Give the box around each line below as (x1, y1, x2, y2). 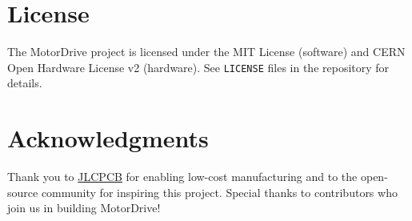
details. (7, 74, 42, 91)
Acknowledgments (7, 122, 209, 155)
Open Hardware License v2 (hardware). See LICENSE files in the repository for (7, 58, 390, 75)
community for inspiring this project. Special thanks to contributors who (41, 183, 398, 200)
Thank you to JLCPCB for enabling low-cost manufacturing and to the (7, 168, 358, 185)
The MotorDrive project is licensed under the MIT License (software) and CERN (7, 43, 406, 60)
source (7, 183, 38, 200)
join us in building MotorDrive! (7, 199, 161, 216)
